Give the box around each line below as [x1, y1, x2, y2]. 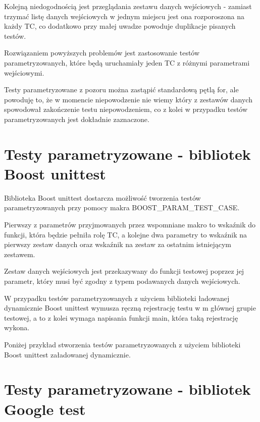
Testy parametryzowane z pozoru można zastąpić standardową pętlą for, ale [4, 84, 239, 95]
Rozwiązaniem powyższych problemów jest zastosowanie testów [4, 47, 200, 58]
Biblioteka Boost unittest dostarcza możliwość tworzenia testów [4, 192, 201, 203]
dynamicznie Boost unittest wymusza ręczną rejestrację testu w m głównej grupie [4, 303, 256, 313]
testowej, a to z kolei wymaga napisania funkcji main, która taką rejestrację [4, 312, 238, 323]
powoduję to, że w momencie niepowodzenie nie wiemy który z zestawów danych [4, 94, 252, 104]
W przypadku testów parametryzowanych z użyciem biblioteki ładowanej [4, 292, 230, 303]
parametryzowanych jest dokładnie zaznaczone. [4, 113, 149, 124]
